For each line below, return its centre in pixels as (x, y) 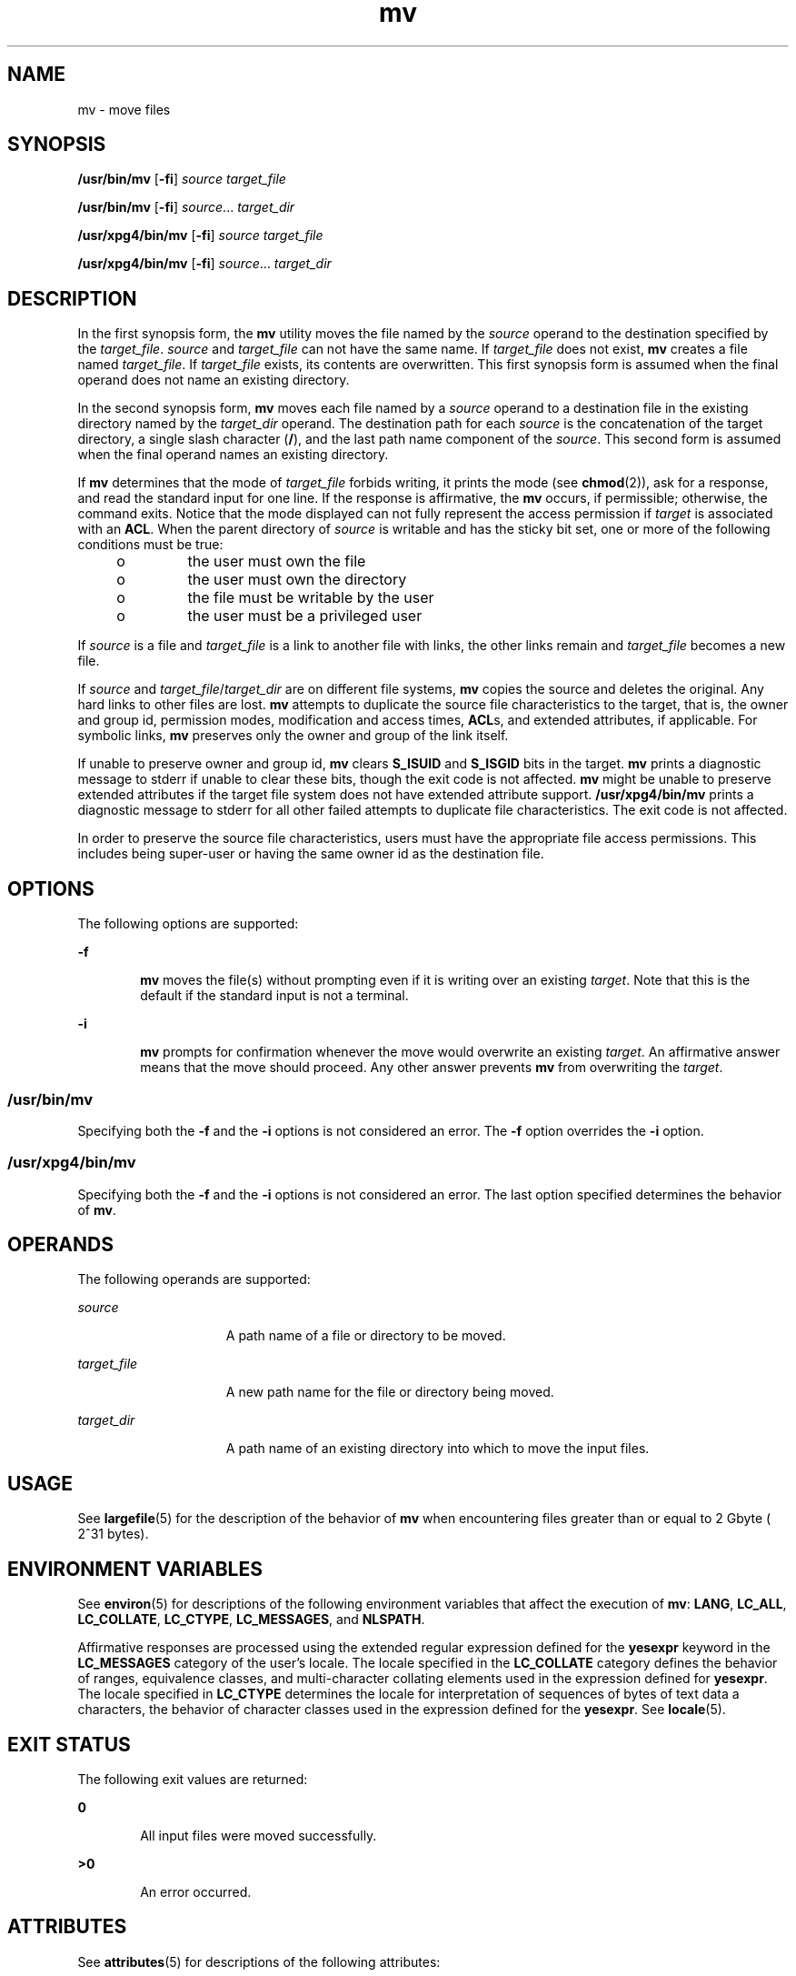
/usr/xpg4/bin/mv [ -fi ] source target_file (200, 236)
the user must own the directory (297, 580)
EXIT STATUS (69, 1744)
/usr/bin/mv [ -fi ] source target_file (182, 179)
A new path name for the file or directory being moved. (390, 1392)
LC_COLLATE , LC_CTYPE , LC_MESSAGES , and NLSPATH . (251, 1620)
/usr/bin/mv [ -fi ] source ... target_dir (186, 207)
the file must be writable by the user (311, 598)
